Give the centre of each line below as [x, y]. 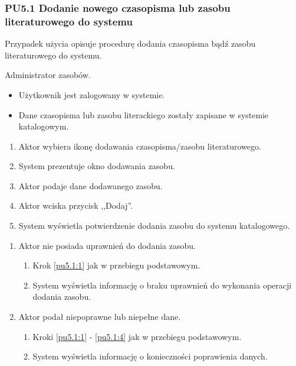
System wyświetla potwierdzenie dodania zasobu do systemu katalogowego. [154, 226]
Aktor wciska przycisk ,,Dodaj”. [76, 205]
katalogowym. [44, 126]
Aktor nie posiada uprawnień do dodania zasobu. [107, 245]
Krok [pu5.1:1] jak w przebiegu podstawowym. [116, 265]
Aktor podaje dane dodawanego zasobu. [91, 185]
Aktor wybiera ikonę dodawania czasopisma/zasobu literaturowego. [140, 146]
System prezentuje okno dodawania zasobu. [97, 166]
